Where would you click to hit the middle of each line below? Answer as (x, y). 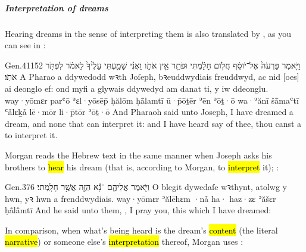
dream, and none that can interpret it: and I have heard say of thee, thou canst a (153, 123)
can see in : (25, 45)
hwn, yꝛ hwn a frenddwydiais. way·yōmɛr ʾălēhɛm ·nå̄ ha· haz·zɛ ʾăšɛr (140, 198)
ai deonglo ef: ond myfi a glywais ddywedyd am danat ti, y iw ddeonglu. (137, 88)
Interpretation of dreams (57, 7)
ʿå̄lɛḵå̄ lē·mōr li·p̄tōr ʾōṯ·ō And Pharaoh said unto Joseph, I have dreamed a (149, 112)
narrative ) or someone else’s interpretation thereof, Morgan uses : (124, 242)
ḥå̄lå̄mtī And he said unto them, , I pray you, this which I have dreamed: (138, 210)
